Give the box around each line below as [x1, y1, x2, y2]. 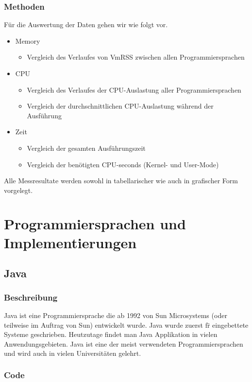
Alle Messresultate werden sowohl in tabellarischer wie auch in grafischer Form [4, 175, 238, 186]
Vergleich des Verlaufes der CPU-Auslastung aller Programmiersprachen [27, 84, 241, 95]
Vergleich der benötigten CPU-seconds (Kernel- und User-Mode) [27, 159, 219, 169]
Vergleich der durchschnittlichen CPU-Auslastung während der [27, 101, 214, 111]
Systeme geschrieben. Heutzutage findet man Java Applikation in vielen [4, 329, 218, 339]
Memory [15, 35, 40, 46]
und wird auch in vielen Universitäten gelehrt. [4, 348, 141, 358]
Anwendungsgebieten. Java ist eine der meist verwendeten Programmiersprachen [4, 338, 243, 349]
